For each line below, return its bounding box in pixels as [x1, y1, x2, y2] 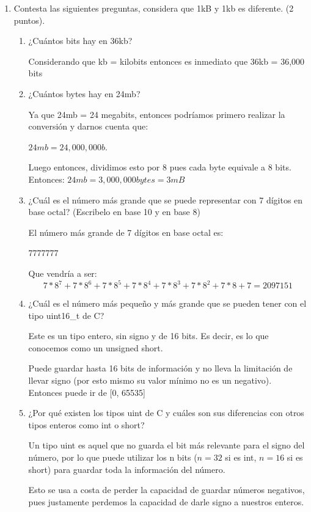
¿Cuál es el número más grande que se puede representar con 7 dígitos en [28, 193, 303, 206]
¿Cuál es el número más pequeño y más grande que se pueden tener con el [28, 297, 307, 309]
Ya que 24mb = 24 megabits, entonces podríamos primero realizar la [28, 108, 285, 120]
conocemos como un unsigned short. [28, 341, 163, 354]
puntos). [13, 13, 45, 26]
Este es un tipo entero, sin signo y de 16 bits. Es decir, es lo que [28, 329, 269, 342]
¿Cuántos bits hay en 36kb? [28, 34, 133, 47]
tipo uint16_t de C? [28, 309, 104, 321]
